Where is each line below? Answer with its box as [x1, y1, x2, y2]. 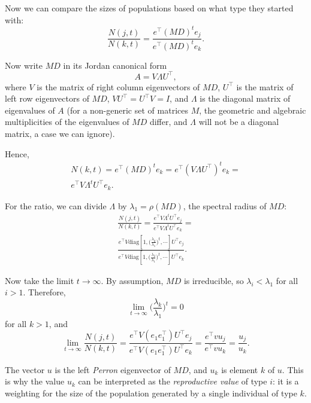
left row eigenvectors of [5, 92, 89, 105]
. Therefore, [23, 286, 66, 298]
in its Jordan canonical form [63, 59, 167, 71]
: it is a [272, 375, 299, 387]
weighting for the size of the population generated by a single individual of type [5, 386, 297, 399]
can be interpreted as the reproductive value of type [78, 375, 267, 387]
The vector [5, 363, 45, 375]
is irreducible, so [183, 274, 244, 286]
